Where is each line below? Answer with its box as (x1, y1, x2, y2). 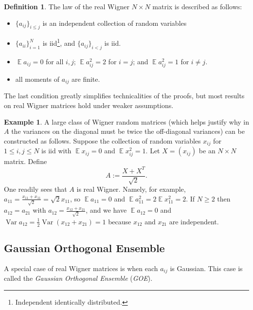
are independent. (169, 216, 219, 226)
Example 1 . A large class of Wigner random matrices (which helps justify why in (4, 116, 250, 127)
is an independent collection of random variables (42, 18, 187, 28)
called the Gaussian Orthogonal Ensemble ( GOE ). (4, 273, 153, 283)
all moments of (15, 74, 60, 84)
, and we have (86, 205, 127, 215)
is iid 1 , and (42, 36, 75, 48)
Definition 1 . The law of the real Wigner (4, 1, 129, 11)
